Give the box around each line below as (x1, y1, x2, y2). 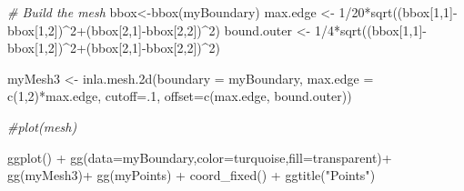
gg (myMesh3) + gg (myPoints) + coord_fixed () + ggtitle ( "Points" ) (7, 166, 376, 185)
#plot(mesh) (7, 116, 77, 136)
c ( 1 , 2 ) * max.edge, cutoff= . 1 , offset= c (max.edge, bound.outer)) (7, 86, 352, 106)
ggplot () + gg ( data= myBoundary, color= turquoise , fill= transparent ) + (7, 147, 392, 166)
